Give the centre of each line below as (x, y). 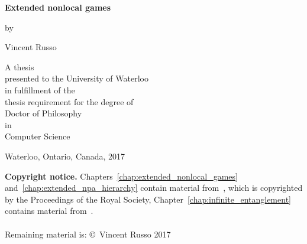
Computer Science (38, 136)
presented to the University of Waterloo (77, 78)
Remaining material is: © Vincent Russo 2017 (88, 234)
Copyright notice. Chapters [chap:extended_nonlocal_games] (121, 176)
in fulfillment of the (40, 90)
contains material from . (49, 211)
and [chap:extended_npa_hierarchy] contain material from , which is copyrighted (154, 188)
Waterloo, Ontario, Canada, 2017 (65, 156)
